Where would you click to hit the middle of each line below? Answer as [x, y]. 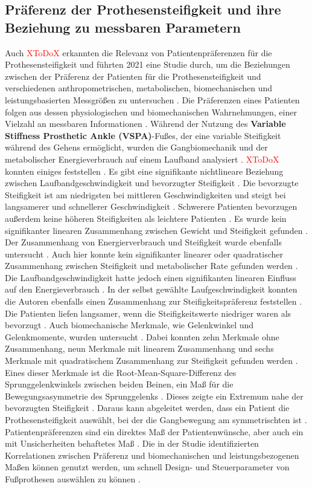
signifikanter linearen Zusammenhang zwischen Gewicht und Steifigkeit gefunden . [157, 230]
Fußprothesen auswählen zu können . [73, 478]
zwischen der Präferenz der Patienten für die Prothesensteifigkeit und [133, 76]
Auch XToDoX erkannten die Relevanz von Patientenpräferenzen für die [138, 52]
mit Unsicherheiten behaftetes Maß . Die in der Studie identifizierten [132, 443]
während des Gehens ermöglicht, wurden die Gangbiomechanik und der [136, 147]
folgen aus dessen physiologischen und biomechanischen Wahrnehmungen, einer [151, 112]
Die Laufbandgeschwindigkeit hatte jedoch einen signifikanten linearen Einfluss [151, 277]
